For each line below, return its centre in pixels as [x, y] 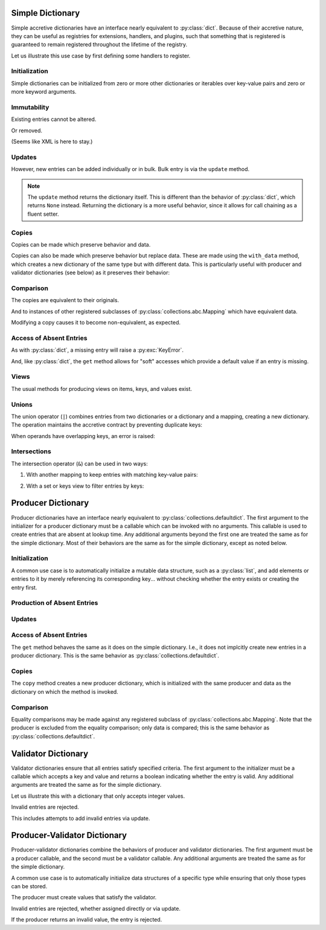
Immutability [30, 107]
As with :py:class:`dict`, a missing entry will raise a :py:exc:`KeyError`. [97, 350]
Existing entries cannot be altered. [54, 119]
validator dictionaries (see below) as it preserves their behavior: [91, 273]
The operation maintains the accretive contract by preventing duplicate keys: [107, 425]
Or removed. [27, 131]
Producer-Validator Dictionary [69, 835]
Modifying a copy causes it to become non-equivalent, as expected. [96, 323]
